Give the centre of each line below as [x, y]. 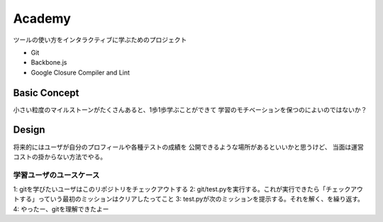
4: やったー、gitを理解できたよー [61, 209]
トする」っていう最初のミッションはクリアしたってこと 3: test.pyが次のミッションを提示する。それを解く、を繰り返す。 [189, 199]
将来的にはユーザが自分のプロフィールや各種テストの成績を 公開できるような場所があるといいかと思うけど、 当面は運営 [189, 147]
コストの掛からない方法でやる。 [60, 157]
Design [29, 130]
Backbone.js [49, 62]
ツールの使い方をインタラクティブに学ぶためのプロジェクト [100, 40]
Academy [42, 18]
